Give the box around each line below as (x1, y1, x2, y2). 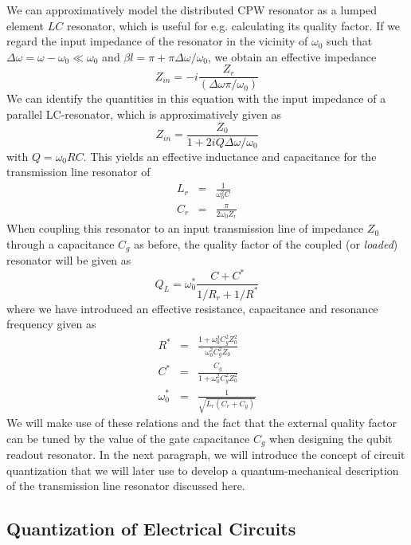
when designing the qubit (269, 429, 393, 446)
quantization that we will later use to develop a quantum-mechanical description (6, 461, 399, 478)
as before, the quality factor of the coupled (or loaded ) (134, 235, 398, 252)
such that (327, 33, 373, 49)
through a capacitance (6, 235, 115, 252)
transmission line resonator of (6, 163, 151, 180)
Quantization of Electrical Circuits (6, 516, 296, 541)
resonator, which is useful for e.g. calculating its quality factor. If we (66, 17, 401, 33)
